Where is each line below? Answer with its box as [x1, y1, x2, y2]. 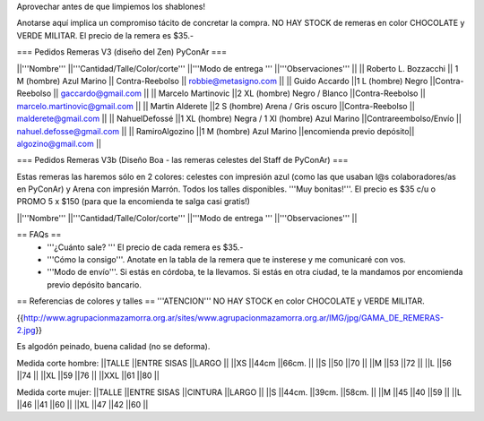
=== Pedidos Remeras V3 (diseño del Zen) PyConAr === [16, 47, 228, 57]
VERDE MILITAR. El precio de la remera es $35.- [16, 30, 194, 40]
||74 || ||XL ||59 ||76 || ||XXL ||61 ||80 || [16, 370, 160, 381]
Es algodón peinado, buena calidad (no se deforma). [16, 341, 211, 352]
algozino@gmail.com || [16, 138, 102, 149]
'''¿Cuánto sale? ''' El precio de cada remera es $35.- [47, 242, 244, 253]
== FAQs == [16, 229, 62, 240]
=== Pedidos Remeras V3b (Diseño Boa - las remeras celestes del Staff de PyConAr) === [16, 155, 349, 166]
